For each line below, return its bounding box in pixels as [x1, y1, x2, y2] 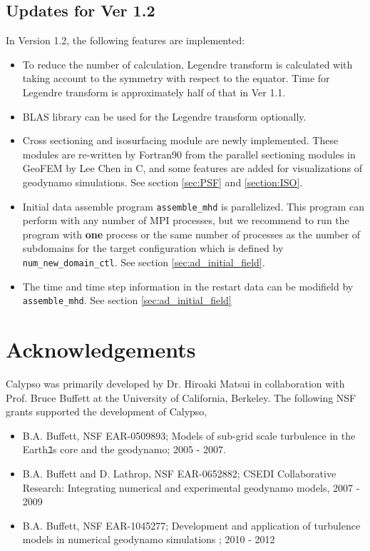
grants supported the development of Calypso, [6, 404, 207, 419]
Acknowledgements [6, 335, 196, 364]
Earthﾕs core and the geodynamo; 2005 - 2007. [22, 442, 226, 457]
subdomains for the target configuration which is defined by [22, 241, 284, 256]
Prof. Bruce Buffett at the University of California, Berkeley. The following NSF [6, 390, 356, 405]
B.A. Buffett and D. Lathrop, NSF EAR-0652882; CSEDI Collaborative [22, 465, 336, 480]
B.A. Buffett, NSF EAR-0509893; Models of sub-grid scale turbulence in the [22, 428, 356, 443]
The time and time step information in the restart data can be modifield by [22, 278, 354, 293]
